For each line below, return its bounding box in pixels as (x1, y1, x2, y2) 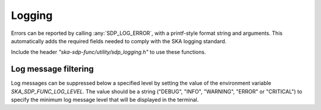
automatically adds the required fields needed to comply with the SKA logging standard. (11, 37, 227, 44)
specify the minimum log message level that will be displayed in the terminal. (11, 96, 199, 103)
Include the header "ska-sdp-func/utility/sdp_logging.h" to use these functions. (11, 48, 206, 56)
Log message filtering (11, 64, 95, 74)
